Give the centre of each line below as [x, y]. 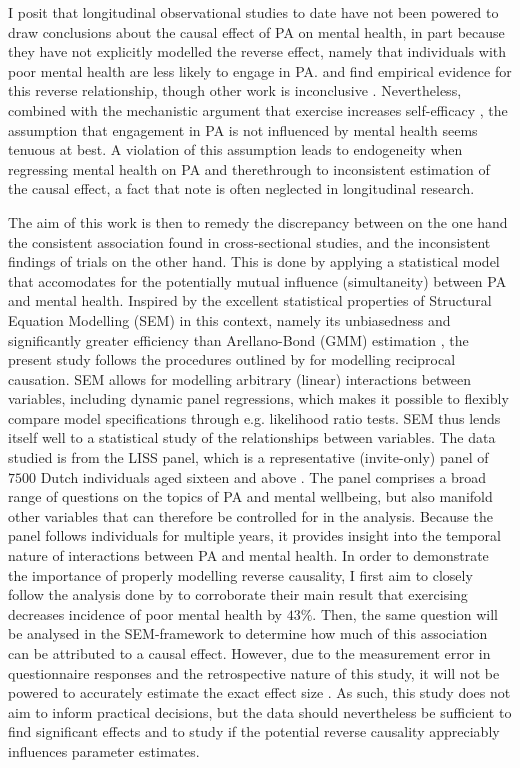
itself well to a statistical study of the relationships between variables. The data [252, 437]
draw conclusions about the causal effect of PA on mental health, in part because [256, 31]
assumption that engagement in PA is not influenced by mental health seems [243, 129]
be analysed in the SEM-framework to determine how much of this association [248, 633]
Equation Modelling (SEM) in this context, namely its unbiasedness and [229, 319]
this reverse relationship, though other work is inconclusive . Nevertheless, [235, 90]
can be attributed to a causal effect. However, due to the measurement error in [249, 653]
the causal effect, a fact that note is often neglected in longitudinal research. [241, 188]
